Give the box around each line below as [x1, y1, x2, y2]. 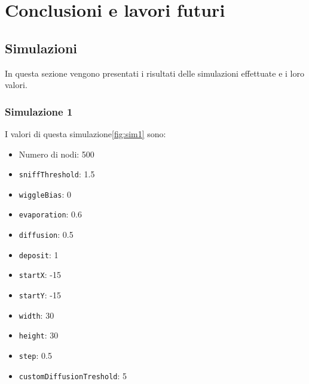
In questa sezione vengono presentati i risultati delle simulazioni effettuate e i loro [5, 66, 304, 79]
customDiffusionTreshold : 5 [19, 369, 127, 382]
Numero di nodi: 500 [19, 147, 94, 160]
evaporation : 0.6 [19, 208, 82, 220]
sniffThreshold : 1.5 [19, 168, 95, 180]
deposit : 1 [19, 248, 59, 261]
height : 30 [19, 329, 59, 341]
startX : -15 [19, 268, 61, 281]
